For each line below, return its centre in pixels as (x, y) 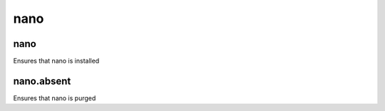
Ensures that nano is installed (56, 61)
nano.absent (42, 81)
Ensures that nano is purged (55, 98)
